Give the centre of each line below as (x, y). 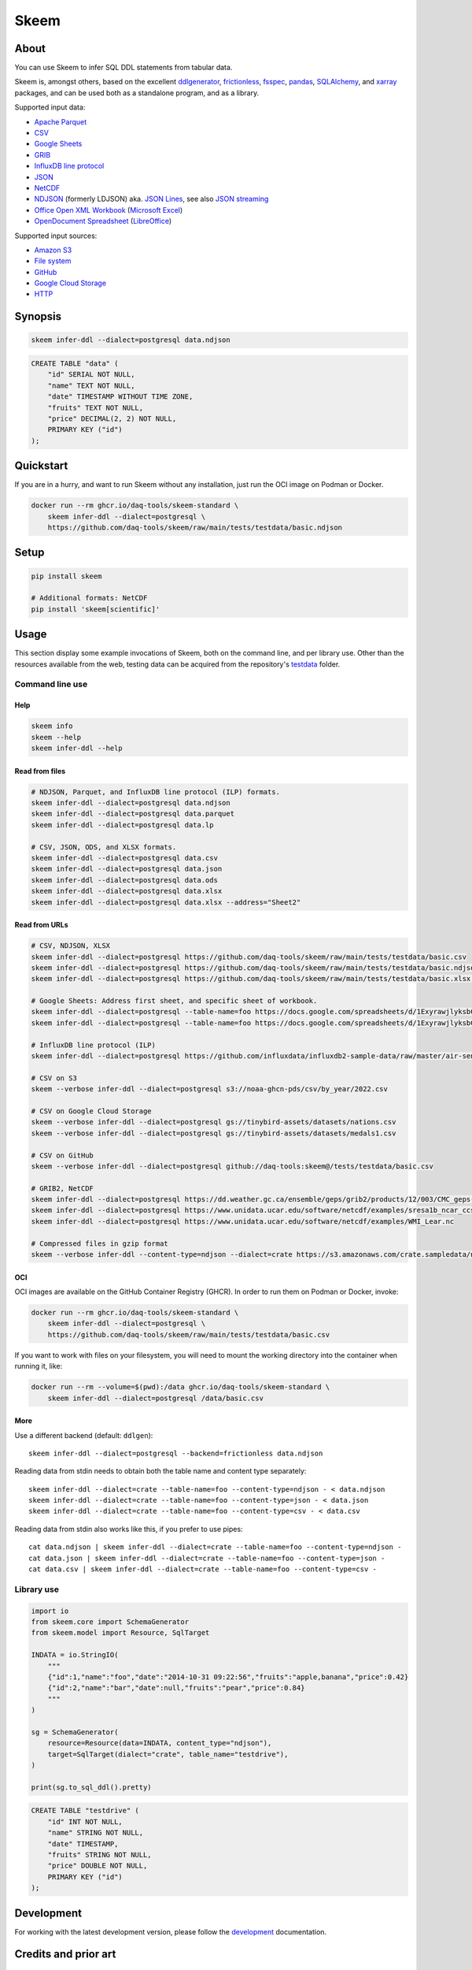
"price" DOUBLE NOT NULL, (98, 1866)
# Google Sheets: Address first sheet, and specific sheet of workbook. (174, 1001)
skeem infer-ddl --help (77, 748)
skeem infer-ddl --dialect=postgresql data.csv (124, 858)
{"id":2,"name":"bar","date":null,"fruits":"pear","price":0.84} (176, 1688)
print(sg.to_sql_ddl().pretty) (92, 1787)
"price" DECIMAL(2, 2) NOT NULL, (112, 419)
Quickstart (41, 466)
